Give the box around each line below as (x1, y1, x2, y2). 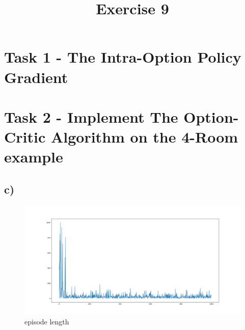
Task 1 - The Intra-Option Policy (4, 46, 241, 67)
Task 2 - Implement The (4, 106, 178, 127)
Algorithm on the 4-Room (50, 126, 238, 147)
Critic (4, 126, 46, 147)
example (4, 146, 63, 167)
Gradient (4, 66, 68, 87)
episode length (24, 316, 69, 326)
